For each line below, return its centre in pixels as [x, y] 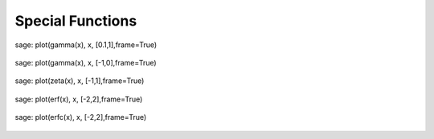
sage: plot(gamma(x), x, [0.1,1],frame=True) [86, 45]
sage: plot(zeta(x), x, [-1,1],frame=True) [80, 81]
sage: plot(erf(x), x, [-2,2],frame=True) [79, 99]
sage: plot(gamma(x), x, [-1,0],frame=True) [86, 62]
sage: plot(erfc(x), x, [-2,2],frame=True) [81, 117]
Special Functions [76, 21]
